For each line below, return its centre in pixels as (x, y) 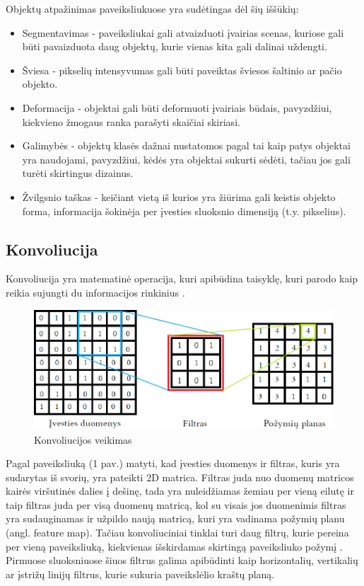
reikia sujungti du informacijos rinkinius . (95, 292)
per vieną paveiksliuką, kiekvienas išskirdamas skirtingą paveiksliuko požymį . (174, 546)
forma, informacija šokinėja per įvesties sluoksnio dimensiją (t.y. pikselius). (184, 211)
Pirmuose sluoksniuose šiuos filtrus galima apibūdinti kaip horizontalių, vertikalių (182, 560)
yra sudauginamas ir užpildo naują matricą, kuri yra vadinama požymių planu (175, 518)
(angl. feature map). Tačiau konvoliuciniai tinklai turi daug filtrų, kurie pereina (177, 533)
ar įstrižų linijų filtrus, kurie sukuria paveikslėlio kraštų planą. (140, 574)
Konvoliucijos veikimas (83, 439)
